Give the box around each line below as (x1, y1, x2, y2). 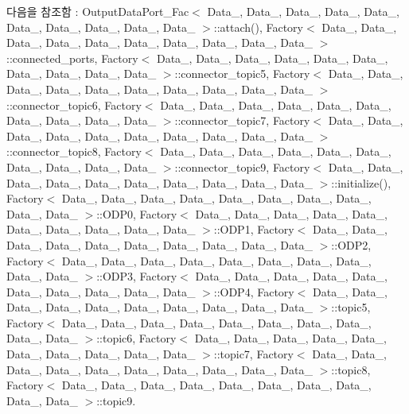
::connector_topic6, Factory (6, 96, 142, 113)
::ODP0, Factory (96, 205, 177, 222)
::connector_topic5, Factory (174, 65, 310, 82)
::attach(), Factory (213, 18, 304, 35)
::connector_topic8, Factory (6, 143, 142, 160)
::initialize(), (331, 174, 391, 191)
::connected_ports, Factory (6, 49, 138, 66)
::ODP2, (331, 236, 372, 253)
